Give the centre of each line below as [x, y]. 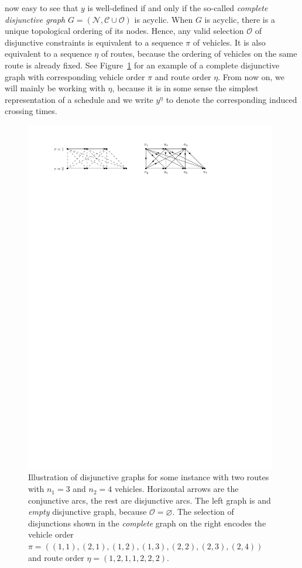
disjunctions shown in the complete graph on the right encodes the [147, 523]
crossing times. [31, 111]
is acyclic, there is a [240, 19]
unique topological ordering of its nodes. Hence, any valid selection [124, 31]
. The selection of [203, 512]
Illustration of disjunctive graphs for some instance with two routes [149, 477]
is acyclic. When [164, 19]
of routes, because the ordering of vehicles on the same [199, 54]
